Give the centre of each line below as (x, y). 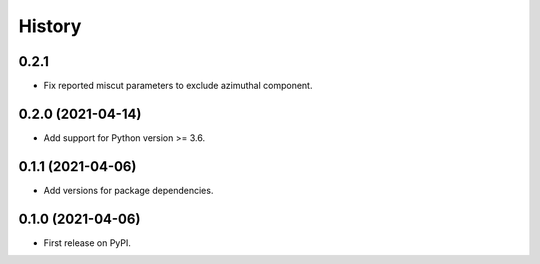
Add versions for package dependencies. (128, 190)
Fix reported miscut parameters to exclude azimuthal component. (178, 86)
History (50, 26)
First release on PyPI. (87, 242)
